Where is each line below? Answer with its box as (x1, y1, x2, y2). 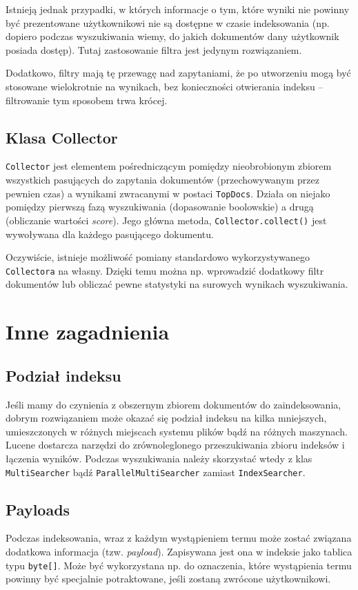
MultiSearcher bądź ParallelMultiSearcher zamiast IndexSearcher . (6, 464, 306, 479)
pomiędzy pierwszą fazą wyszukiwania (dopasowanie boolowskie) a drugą (6, 199, 314, 214)
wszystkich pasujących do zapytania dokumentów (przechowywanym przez (6, 173, 319, 187)
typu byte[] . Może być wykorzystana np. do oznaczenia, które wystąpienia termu (6, 558, 352, 572)
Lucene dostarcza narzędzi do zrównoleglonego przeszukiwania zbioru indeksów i (6, 437, 345, 452)
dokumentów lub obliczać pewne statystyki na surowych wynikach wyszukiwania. (6, 277, 348, 291)
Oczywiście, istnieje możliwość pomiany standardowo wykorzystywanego (6, 250, 310, 264)
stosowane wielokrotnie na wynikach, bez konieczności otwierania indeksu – (6, 79, 324, 93)
